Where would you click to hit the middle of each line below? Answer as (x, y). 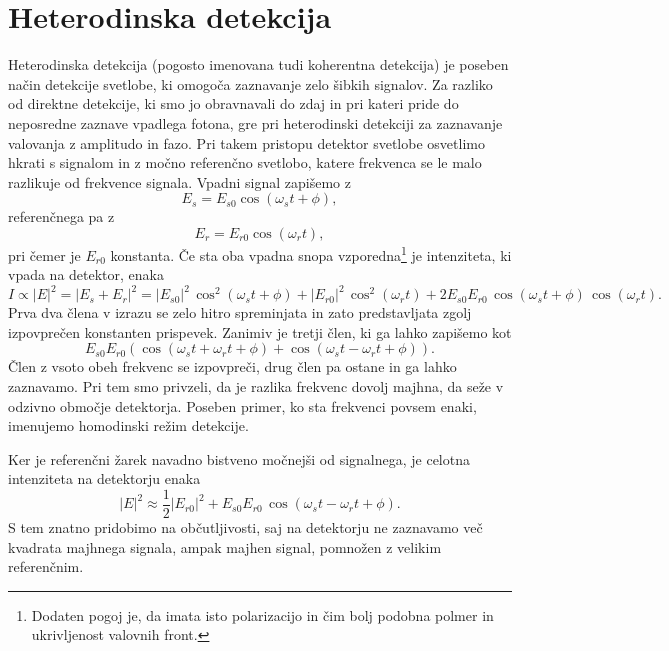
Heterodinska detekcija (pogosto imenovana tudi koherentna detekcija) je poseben (258, 64)
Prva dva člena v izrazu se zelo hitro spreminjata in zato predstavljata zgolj (240, 312)
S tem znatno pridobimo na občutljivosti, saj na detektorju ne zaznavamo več (245, 527)
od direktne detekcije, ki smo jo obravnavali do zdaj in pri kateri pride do (233, 103)
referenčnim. (46, 566)
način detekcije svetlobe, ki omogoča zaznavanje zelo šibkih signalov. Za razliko (250, 83)
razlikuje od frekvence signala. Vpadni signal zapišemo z (179, 181)
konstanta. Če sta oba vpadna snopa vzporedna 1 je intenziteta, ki (311, 253)
